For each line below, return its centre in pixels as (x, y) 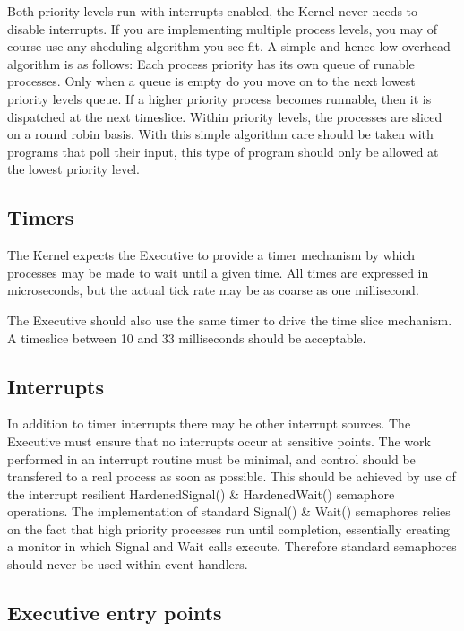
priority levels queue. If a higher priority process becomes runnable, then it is (219, 98)
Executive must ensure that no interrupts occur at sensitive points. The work (219, 441)
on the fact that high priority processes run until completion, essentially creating (229, 528)
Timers (41, 217)
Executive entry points (115, 613)
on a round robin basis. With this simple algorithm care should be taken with (220, 134)
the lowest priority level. (73, 169)
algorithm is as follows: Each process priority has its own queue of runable (211, 63)
